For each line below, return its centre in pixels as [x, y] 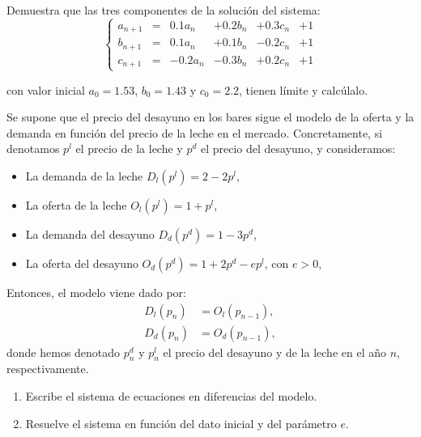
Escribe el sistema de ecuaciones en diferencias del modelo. [171, 395]
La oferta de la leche [76, 204]
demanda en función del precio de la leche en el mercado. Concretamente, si [195, 132]
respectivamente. [48, 369]
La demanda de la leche [84, 175]
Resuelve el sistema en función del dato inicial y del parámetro [181, 423]
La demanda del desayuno [90, 233]
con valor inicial [46, 89]
